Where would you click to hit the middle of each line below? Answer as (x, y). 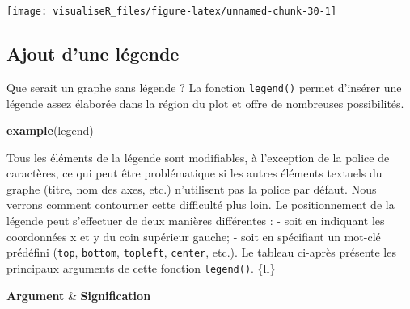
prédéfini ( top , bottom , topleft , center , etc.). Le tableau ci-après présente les (201, 252)
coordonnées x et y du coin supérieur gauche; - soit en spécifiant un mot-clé (194, 236)
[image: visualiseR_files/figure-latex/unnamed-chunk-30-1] (172, 11)
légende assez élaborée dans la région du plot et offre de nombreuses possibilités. (205, 103)
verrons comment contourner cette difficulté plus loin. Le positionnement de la (201, 205)
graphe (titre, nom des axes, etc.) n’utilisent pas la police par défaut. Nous (192, 188)
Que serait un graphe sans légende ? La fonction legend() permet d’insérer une (204, 87)
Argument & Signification (79, 295)
